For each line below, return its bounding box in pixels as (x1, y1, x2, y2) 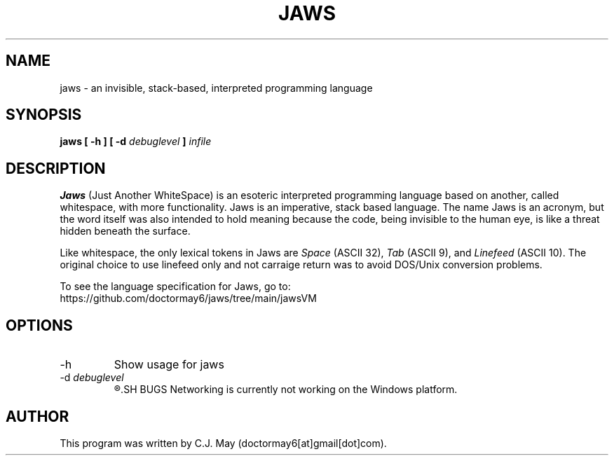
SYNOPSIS (6, 106, 82, 124)
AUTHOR (6, 407, 69, 425)
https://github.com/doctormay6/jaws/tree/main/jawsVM (60, 292, 317, 305)
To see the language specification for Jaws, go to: (60, 280, 291, 293)
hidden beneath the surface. (60, 225, 191, 238)
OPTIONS (6, 316, 73, 334)
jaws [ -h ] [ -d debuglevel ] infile (60, 135, 212, 148)
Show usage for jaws (114, 357, 224, 372)
